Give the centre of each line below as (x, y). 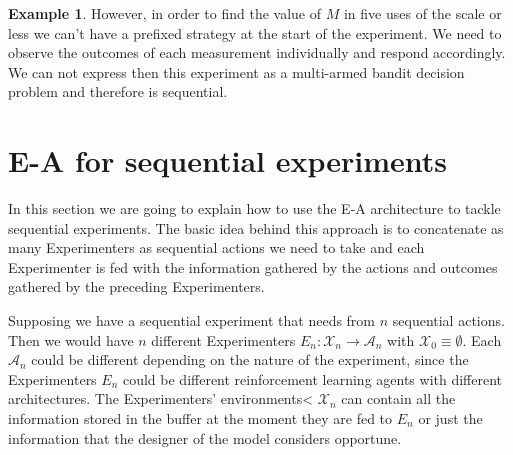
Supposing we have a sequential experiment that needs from (192, 320)
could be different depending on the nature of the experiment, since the (250, 359)
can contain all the (398, 398)
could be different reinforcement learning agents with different (312, 378)
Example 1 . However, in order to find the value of (165, 13)
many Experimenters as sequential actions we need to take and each (216, 247)
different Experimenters (223, 339)
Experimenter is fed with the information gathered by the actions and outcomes (253, 266)
